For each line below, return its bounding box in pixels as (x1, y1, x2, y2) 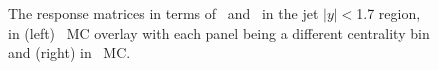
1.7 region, (356, 3, 421, 23)
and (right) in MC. (8, 42, 131, 63)
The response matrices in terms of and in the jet (8, 3, 319, 23)
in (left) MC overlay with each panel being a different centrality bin (8, 22, 430, 43)
